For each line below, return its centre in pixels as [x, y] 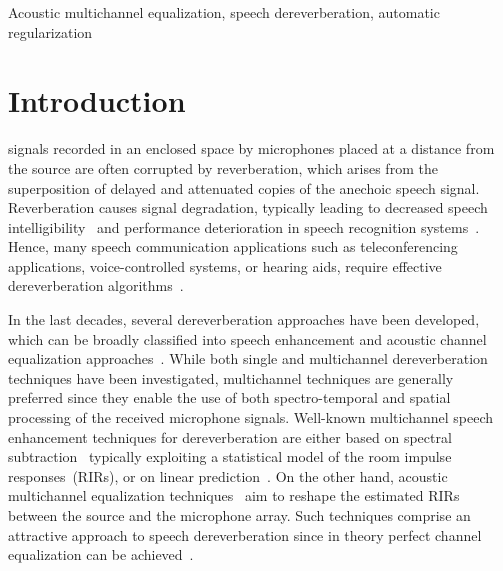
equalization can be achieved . [101, 554]
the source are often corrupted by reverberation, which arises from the [223, 167]
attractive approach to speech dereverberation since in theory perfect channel [245, 534]
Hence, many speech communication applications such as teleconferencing [233, 246]
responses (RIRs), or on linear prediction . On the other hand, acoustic [228, 475]
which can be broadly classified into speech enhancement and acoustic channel [247, 338]
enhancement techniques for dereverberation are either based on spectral [230, 436]
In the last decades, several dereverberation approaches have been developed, [244, 319]
